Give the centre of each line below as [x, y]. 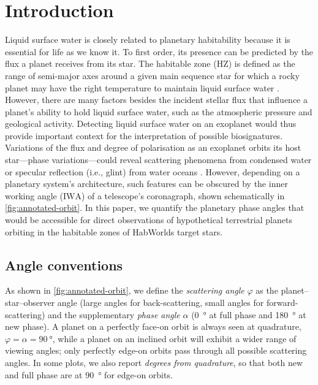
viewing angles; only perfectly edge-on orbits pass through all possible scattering [156, 350]
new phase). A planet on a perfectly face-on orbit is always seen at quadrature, [153, 326]
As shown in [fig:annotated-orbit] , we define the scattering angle [125, 290]
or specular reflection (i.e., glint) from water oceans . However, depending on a [153, 171]
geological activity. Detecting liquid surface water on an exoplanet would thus [151, 124]
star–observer [30, 303]
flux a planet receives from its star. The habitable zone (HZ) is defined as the [150, 63]
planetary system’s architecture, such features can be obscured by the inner [146, 184]
